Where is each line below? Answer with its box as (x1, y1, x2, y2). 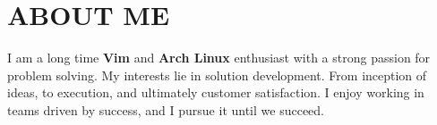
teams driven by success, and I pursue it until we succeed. (7, 100, 324, 119)
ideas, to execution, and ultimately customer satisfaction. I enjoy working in (7, 83, 424, 102)
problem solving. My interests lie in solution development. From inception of (7, 65, 427, 84)
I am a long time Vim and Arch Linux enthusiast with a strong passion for (7, 48, 431, 67)
